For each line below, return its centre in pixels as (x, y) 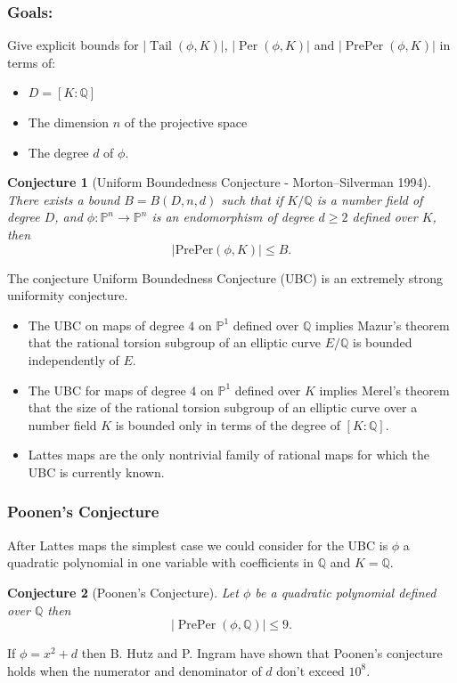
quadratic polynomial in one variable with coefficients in (160, 562)
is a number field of (370, 199)
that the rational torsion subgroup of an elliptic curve (174, 342)
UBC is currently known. (96, 472)
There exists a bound (64, 199)
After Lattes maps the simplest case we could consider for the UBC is (198, 545)
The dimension (69, 122)
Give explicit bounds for (73, 45)
